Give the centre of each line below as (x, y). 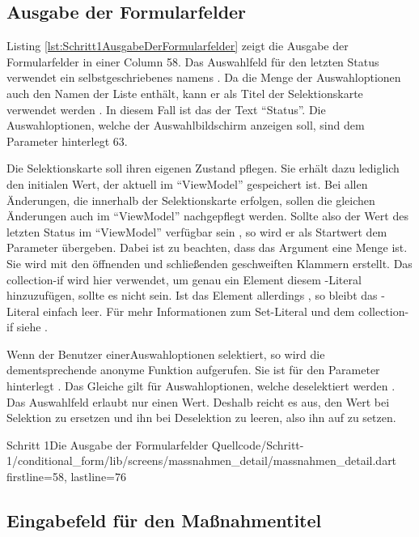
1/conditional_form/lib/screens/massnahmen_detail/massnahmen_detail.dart (202, 460)
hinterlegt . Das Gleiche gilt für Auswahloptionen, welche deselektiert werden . (201, 386)
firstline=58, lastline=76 (66, 477)
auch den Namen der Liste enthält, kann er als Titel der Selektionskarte (185, 93)
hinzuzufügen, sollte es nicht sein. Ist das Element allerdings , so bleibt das (192, 295)
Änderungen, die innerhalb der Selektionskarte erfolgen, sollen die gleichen (191, 200)
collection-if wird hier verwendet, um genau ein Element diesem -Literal (184, 279)
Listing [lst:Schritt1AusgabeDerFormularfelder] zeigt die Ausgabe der (178, 46)
